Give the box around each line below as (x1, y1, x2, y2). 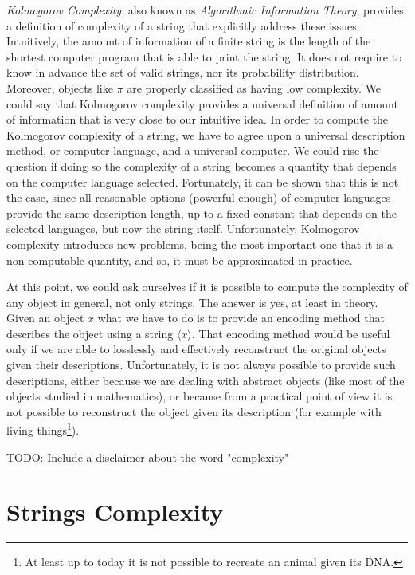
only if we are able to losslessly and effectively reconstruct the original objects (6, 341, 386, 357)
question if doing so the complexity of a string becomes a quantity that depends (6, 157, 397, 174)
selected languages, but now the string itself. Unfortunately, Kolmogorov (6, 220, 360, 237)
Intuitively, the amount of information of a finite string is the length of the (6, 33, 371, 49)
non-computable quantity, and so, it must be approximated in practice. (6, 251, 353, 268)
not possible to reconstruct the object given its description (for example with (6, 403, 382, 419)
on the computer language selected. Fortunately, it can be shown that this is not (6, 173, 399, 190)
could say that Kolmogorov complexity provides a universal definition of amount (6, 95, 398, 112)
